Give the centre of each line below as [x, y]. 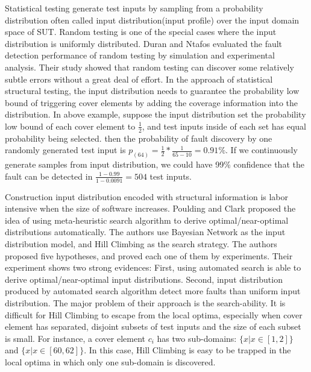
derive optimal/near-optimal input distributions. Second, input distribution [144, 279]
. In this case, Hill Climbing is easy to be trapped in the [187, 350]
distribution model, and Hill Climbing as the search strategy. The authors [141, 244]
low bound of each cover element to [70, 126]
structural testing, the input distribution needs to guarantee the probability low [152, 91]
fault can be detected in [49, 176]
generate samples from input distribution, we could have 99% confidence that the [155, 164]
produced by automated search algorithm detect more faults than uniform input [153, 291]
